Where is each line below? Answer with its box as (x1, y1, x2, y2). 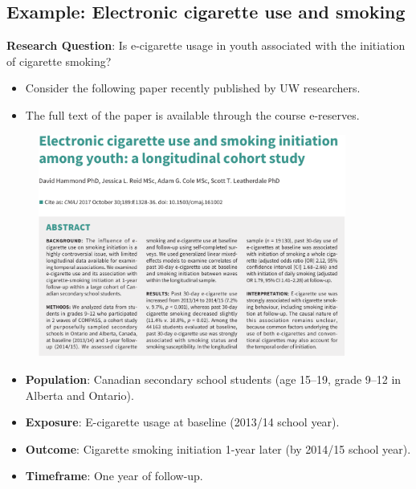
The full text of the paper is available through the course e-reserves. (25, 106, 360, 123)
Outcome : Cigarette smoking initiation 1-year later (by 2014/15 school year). (25, 440, 411, 457)
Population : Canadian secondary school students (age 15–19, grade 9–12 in (25, 371, 402, 388)
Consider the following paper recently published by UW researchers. (25, 79, 361, 96)
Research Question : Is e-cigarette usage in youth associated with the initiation (6, 37, 406, 54)
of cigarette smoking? (6, 52, 112, 69)
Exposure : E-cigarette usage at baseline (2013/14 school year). (25, 414, 340, 430)
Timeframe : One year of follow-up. (25, 467, 203, 484)
